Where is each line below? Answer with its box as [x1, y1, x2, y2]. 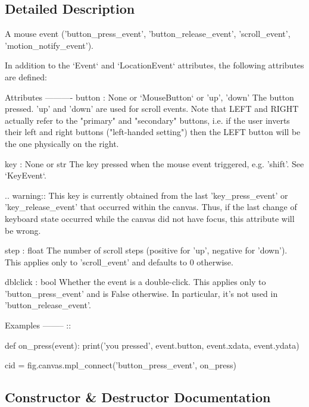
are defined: [5, 70, 47, 83]
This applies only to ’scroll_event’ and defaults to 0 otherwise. [5, 255, 233, 268]
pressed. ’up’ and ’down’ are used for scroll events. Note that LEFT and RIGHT [5, 102, 299, 115]
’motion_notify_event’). [5, 39, 93, 51]
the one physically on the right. [5, 137, 119, 149]
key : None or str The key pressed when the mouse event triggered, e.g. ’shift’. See [5, 157, 304, 170]
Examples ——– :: [5, 319, 71, 331]
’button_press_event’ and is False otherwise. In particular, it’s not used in [5, 287, 278, 299]
